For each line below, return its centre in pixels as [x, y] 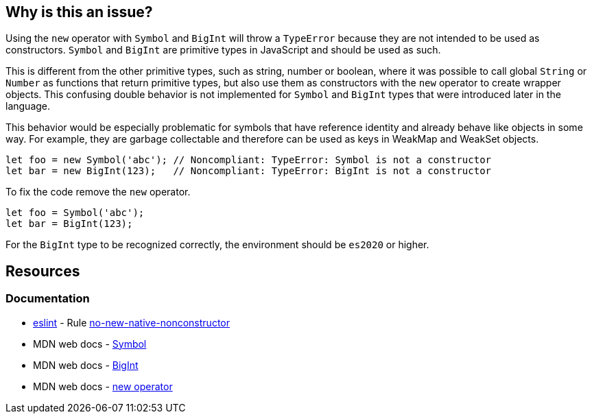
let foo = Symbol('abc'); [75, 213]
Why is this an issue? [79, 12]
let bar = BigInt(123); [69, 224]
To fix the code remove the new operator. [98, 192]
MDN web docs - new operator [103, 386]
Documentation [48, 299]
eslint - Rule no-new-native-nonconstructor [131, 322]
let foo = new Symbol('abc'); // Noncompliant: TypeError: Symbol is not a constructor [249, 160]
